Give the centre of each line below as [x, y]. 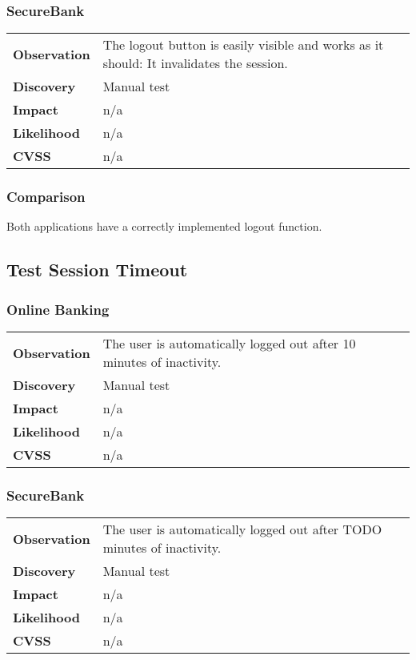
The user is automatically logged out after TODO [242, 529]
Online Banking [58, 309]
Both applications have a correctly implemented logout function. [164, 226]
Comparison [46, 197]
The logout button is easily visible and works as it [243, 45]
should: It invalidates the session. [195, 63]
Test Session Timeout [97, 270]
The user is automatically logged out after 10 [229, 344]
